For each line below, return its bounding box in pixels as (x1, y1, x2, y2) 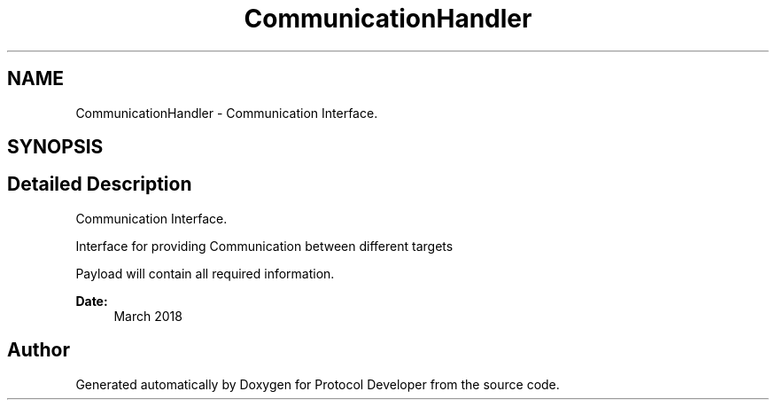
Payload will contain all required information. (75, 265, 335, 281)
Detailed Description (7, 173, 192, 196)
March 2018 (113, 308, 182, 324)
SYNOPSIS (7, 136, 104, 159)
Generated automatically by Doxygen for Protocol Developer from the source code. (75, 376, 560, 392)
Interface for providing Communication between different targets (75, 238, 454, 254)
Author (7, 339, 70, 362)
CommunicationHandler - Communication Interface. (75, 105, 378, 121)
